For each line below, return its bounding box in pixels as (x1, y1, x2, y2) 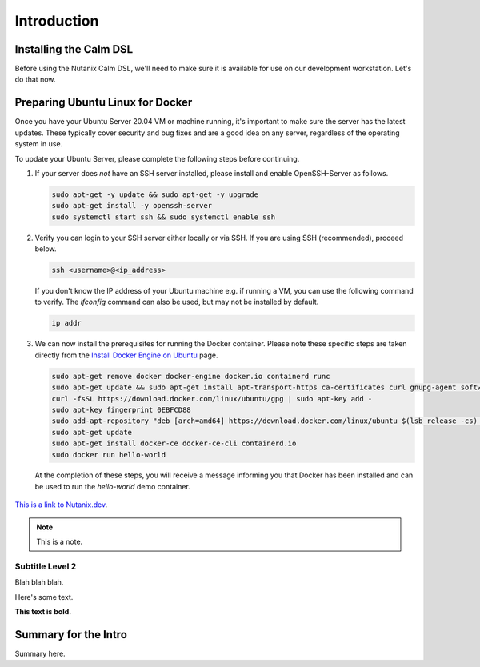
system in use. (14, 139, 63, 149)
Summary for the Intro (14, 628, 128, 641)
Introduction (14, 12, 99, 30)
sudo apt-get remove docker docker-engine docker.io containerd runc (51, 372, 330, 381)
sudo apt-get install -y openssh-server (51, 201, 212, 210)
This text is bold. (14, 606, 72, 616)
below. (34, 244, 57, 254)
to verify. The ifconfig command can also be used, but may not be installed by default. (34, 297, 319, 307)
